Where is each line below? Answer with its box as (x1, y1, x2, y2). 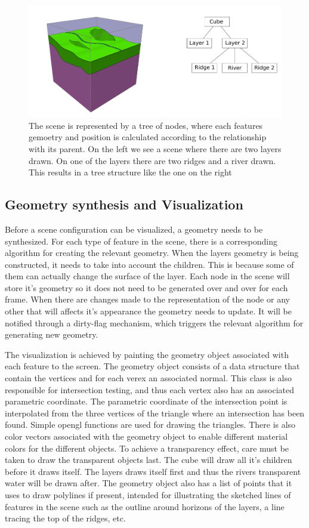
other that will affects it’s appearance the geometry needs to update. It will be (5, 305, 292, 317)
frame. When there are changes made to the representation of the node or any (5, 293, 290, 305)
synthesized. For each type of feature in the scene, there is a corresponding (5, 234, 277, 247)
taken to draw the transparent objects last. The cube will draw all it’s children (5, 453, 292, 466)
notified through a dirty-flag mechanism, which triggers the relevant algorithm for (5, 316, 304, 329)
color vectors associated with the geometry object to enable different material (5, 430, 288, 443)
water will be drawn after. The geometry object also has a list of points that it (5, 477, 292, 489)
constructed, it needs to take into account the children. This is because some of (5, 258, 294, 270)
